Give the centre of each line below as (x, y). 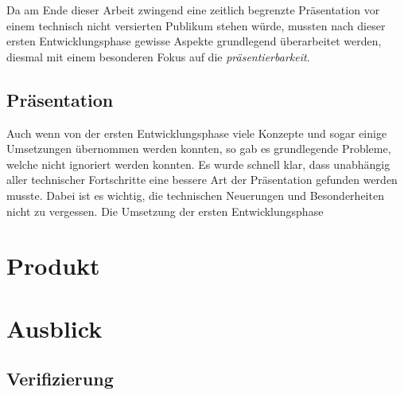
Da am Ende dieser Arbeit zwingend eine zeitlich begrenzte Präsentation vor (193, 10)
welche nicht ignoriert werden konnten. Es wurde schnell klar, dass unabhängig (198, 164)
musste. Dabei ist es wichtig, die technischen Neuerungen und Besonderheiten (195, 195)
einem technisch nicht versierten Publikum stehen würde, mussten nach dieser (196, 25)
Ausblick (54, 328)
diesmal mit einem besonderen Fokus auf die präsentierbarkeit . (158, 56)
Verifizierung (60, 379)
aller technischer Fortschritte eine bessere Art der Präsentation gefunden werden (202, 180)
